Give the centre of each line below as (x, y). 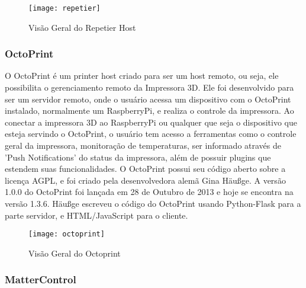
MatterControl (41, 279)
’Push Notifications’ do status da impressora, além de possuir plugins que (138, 157)
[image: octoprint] (67, 234)
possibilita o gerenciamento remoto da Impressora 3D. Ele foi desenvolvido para (149, 87)
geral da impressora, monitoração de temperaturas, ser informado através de (143, 145)
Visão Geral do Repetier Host (82, 27)
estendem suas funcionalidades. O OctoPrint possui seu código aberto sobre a (145, 169)
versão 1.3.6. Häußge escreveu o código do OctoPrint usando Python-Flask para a (153, 203)
